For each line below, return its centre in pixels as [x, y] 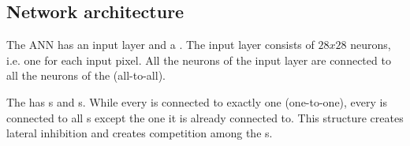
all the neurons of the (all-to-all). [86, 75]
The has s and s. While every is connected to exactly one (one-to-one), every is [197, 101]
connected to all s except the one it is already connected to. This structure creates [205, 117]
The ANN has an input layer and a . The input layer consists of [160, 45]
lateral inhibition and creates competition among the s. [140, 133]
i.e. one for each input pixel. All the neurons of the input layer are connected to [199, 60]
